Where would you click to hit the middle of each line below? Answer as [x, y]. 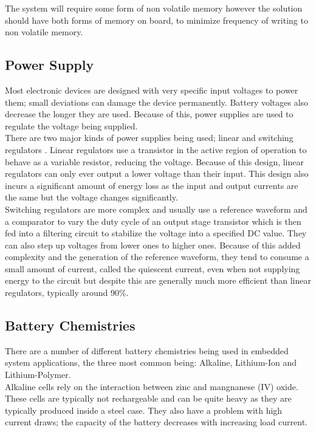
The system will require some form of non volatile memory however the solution [154, 8]
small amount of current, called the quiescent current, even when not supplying [153, 268]
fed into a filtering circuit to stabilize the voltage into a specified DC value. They [156, 233]
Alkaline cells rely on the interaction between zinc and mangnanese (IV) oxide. [152, 386]
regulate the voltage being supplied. [71, 125]
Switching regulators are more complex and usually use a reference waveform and [156, 209]
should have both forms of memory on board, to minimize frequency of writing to [156, 20]
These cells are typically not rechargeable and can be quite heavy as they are [148, 398]
